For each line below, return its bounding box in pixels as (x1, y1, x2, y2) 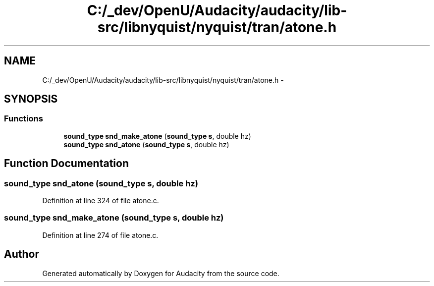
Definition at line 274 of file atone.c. (42, 230, 159, 239)
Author (4, 248, 39, 261)
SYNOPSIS (4, 93, 58, 106)
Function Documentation (4, 157, 129, 170)
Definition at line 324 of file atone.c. (42, 196, 159, 205)
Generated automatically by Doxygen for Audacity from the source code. (42, 269, 279, 278)
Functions (4, 114, 43, 124)
